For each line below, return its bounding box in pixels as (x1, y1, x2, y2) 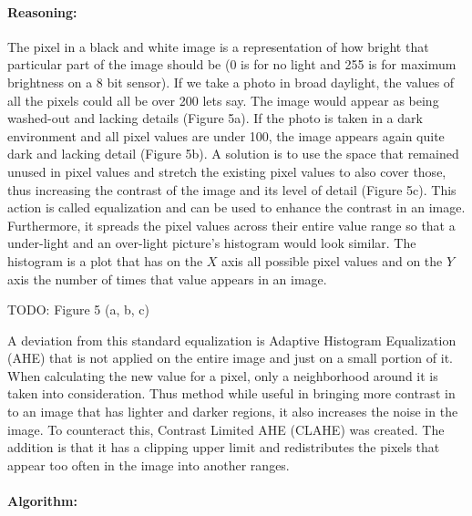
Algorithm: (7, 491, 77, 511)
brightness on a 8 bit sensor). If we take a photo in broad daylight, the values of (7, 72, 455, 91)
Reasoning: (7, 2, 77, 21)
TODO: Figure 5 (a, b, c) (7, 300, 149, 319)
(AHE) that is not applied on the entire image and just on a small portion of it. (7, 348, 453, 367)
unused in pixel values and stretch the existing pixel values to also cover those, (7, 161, 446, 181)
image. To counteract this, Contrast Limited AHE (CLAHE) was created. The (7, 419, 445, 439)
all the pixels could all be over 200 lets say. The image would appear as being (7, 90, 439, 109)
